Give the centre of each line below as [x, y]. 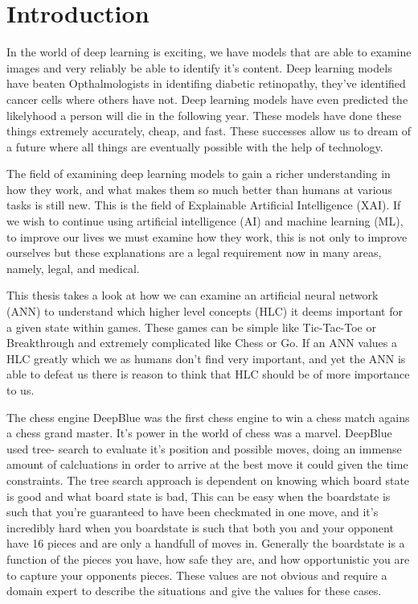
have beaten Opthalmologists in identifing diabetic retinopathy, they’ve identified [206, 83]
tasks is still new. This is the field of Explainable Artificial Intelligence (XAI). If [204, 205]
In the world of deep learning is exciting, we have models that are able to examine [209, 52]
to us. [20, 390]
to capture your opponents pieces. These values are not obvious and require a [197, 575]
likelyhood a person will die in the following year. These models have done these [204, 115]
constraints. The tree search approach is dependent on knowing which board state [208, 480]
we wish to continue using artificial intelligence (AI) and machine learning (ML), [205, 221]
